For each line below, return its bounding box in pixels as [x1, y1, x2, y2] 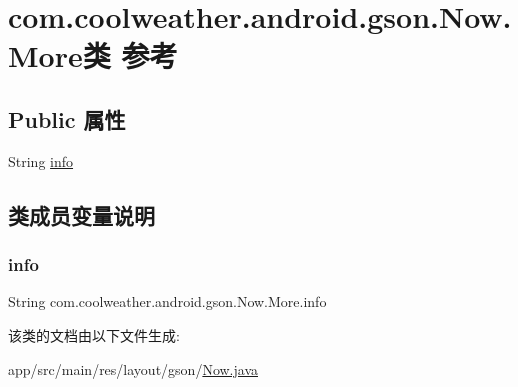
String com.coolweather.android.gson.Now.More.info [8, 291, 327, 312]
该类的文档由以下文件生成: [8, 324, 180, 345]
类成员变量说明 [8, 199, 155, 230]
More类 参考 [8, 35, 178, 76]
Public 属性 [8, 103, 126, 134]
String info [8, 150, 74, 171]
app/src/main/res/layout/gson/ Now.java [8, 358, 258, 379]
